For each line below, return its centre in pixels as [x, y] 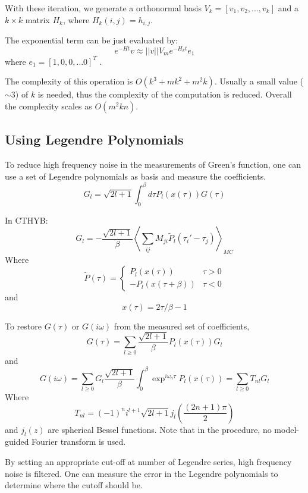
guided [17, 442]
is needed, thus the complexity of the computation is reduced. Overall [165, 94]
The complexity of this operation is [69, 81]
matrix [37, 19]
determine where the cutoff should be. [74, 485]
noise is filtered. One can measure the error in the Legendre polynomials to [142, 473]
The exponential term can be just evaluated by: [92, 40]
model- [287, 429]
